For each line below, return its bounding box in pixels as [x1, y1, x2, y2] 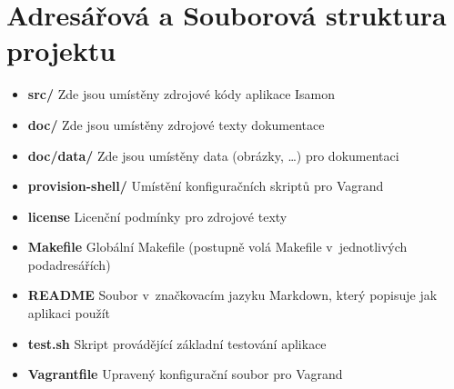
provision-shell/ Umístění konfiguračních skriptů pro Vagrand [27, 176, 384, 195]
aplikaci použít [27, 304, 111, 323]
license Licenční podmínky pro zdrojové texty [27, 206, 288, 225]
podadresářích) [27, 254, 111, 274]
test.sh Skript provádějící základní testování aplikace [27, 334, 327, 353]
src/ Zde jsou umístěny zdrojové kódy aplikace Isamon [27, 85, 336, 104]
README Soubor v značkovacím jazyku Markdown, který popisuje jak [27, 285, 438, 304]
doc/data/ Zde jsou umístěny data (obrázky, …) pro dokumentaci [27, 145, 399, 165]
